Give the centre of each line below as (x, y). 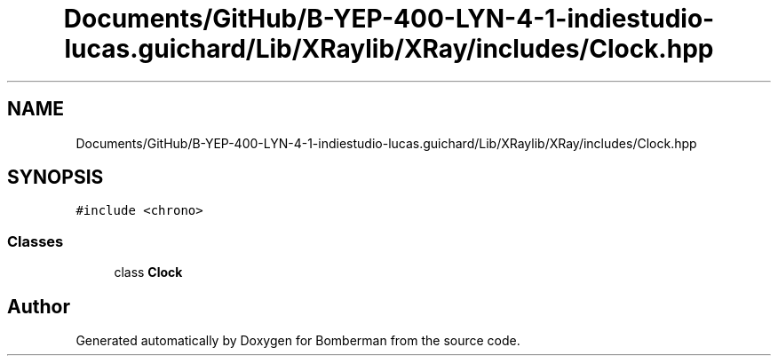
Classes (36, 241)
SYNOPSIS (56, 178)
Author (39, 306)
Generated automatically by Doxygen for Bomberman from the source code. (298, 341)
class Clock (148, 272)
